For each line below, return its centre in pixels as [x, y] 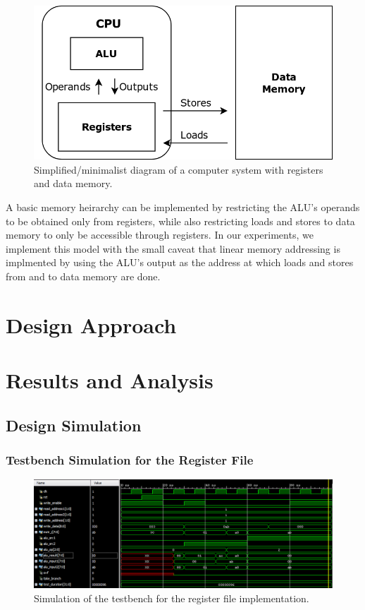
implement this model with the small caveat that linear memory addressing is [173, 248]
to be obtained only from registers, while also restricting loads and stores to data [180, 221]
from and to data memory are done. [83, 276]
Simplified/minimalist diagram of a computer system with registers [179, 169]
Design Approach [91, 324]
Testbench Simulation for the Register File [130, 460]
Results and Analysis [110, 380]
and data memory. [73, 183]
